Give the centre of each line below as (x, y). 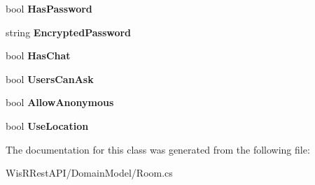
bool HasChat (38, 55)
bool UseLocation (47, 125)
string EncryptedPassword (69, 32)
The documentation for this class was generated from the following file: (158, 149)
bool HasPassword (49, 8)
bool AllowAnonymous (60, 102)
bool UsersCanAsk (50, 79)
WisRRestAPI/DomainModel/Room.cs (89, 173)
